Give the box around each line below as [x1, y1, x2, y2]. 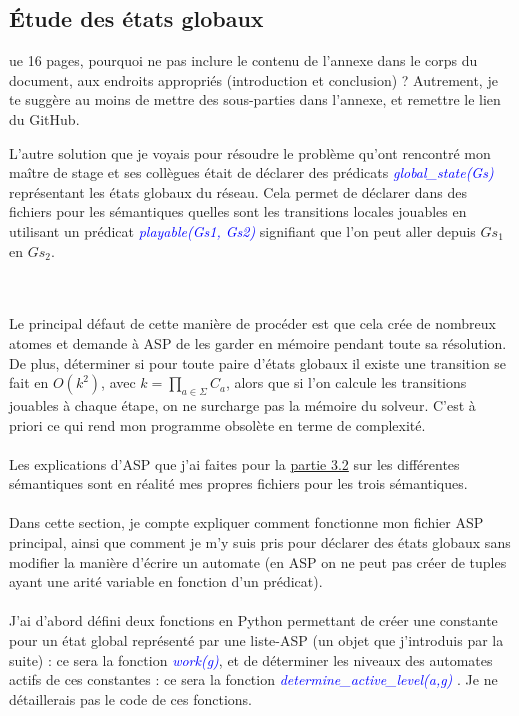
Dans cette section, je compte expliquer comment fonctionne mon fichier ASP [9, 512, 484, 533]
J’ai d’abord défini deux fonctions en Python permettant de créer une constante [9, 610, 498, 631]
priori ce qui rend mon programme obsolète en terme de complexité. [9, 414, 426, 435]
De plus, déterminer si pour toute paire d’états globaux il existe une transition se [9, 352, 507, 373]
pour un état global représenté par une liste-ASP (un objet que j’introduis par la [9, 630, 504, 651]
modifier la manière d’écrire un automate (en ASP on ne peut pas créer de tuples [9, 551, 507, 572]
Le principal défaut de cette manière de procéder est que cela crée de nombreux [9, 313, 496, 334]
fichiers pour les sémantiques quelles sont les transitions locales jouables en [9, 201, 467, 222]
